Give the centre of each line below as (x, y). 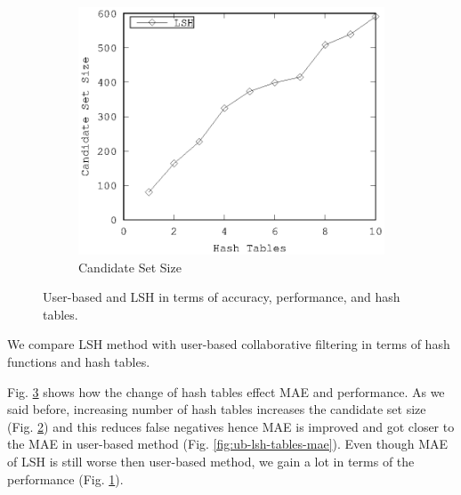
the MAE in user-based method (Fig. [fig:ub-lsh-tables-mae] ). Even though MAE (228, 444)
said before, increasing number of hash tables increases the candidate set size (217, 409)
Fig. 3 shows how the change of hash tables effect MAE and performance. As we (226, 391)
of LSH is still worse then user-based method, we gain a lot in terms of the (211, 461)
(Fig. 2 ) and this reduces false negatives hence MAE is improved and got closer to (231, 426)
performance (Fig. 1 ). (65, 479)
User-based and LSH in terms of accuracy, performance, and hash (222, 297)
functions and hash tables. (79, 361)
